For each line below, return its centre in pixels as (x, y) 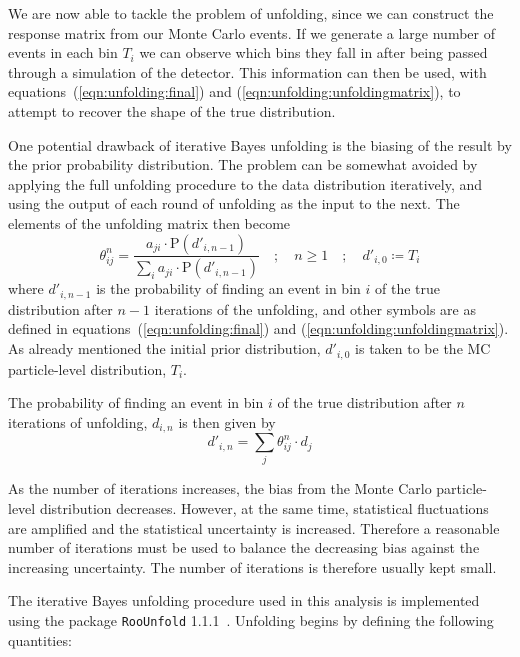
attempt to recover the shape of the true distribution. (172, 110)
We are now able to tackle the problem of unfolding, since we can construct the (251, 13)
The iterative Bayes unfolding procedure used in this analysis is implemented (244, 600)
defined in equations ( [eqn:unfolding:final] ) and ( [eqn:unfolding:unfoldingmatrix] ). (258, 328)
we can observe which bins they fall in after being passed (313, 52)
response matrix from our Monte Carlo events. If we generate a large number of (252, 32)
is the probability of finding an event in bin (228, 288)
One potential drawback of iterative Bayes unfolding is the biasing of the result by (260, 144)
